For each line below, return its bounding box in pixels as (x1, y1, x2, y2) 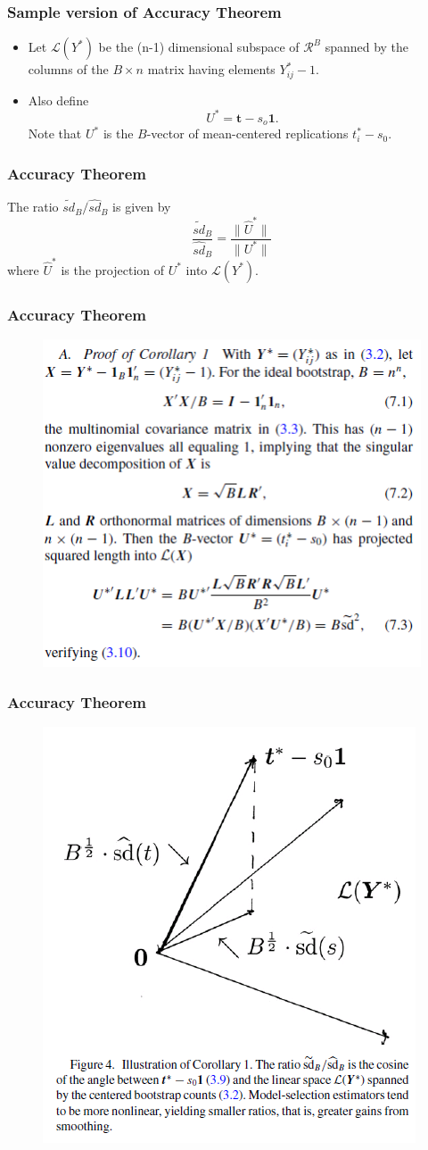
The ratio (7, 197, 59, 216)
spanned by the (325, 37, 409, 56)
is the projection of (61, 260, 165, 279)
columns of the (28, 60, 109, 79)
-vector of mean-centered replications (146, 124, 349, 143)
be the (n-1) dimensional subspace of (98, 37, 300, 56)
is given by (112, 197, 171, 216)
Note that (28, 124, 82, 143)
